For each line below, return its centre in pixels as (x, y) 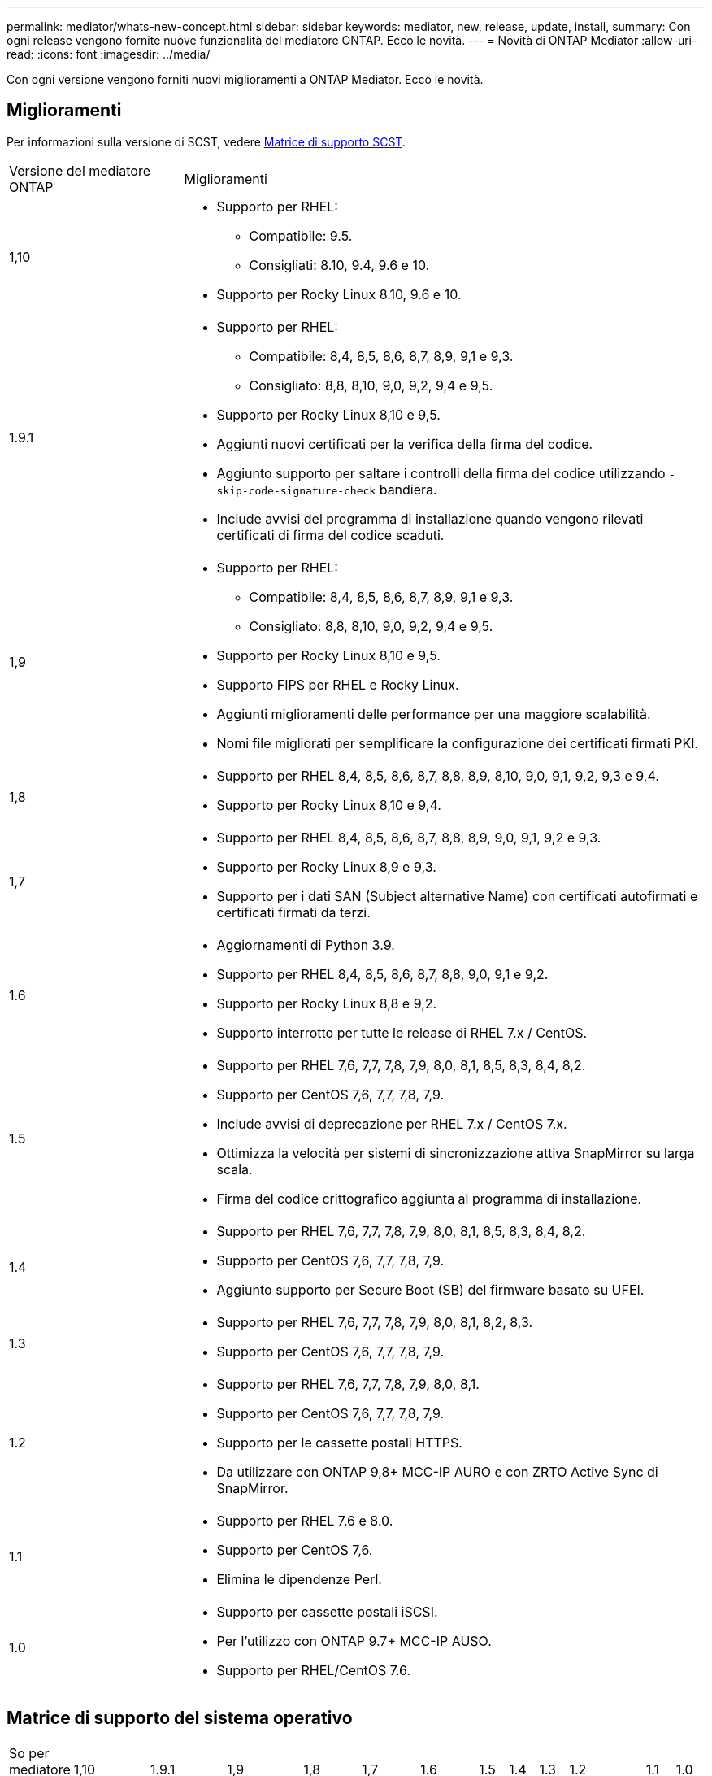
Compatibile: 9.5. (301, 235)
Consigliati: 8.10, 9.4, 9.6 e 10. (339, 265)
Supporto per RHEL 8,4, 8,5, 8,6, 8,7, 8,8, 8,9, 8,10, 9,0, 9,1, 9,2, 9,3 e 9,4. (438, 775)
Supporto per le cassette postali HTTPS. (339, 1442)
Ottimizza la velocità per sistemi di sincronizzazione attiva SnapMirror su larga (456, 1153)
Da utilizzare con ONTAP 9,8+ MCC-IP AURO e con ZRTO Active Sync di (437, 1471)
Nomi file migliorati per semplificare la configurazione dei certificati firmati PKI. (458, 743)
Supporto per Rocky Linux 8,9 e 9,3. (326, 866)
